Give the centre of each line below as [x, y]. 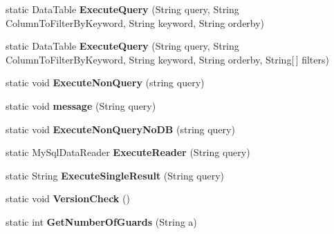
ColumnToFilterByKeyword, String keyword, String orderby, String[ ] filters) [167, 59]
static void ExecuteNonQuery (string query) [105, 82]
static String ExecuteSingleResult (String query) [115, 175]
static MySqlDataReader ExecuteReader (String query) [128, 152]
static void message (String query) [81, 105]
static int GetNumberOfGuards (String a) [101, 221]
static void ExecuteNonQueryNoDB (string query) [120, 129]
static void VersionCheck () [68, 198]
